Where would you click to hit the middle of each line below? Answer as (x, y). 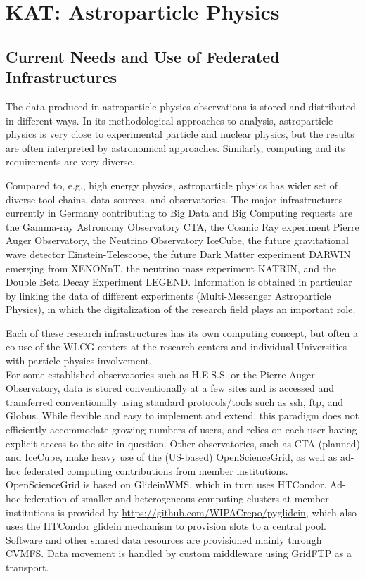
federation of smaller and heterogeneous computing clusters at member (177, 498)
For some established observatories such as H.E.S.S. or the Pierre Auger (160, 374)
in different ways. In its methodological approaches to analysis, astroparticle (169, 120)
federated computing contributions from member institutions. (156, 470)
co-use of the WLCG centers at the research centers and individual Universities (177, 346)
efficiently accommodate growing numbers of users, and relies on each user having (181, 430)
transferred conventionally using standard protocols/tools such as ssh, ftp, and (175, 401)
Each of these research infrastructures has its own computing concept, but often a (182, 332)
